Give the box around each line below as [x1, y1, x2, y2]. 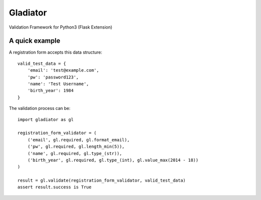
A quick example [9, 37, 60, 45]
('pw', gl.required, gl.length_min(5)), [27, 144, 125, 150]
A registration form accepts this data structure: [9, 49, 102, 55]
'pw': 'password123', [27, 74, 79, 80]
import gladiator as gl [17, 117, 74, 122]
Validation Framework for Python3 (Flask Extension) [9, 24, 113, 30]
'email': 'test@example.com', [27, 68, 99, 73]
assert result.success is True [17, 185, 92, 190]
